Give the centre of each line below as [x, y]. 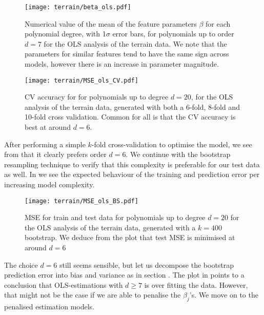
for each [218, 23]
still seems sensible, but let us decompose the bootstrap [147, 264]
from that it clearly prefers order [55, 154]
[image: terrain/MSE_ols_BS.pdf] [82, 201]
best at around [48, 127]
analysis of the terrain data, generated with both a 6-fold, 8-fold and [132, 106]
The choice [21, 264]
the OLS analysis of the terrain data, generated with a [110, 227]
